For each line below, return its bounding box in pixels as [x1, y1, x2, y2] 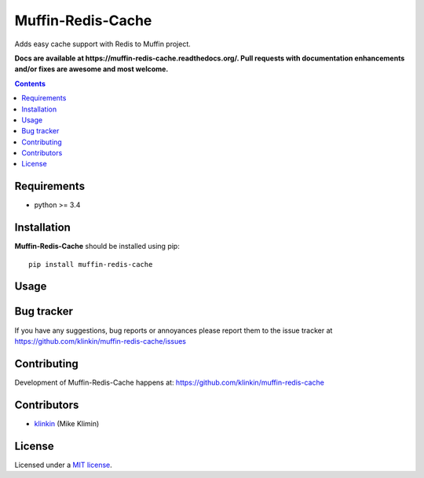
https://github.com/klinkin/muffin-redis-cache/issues [14, 336, 187, 345]
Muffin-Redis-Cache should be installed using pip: [14, 242, 180, 251]
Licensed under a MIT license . [14, 460, 113, 469]
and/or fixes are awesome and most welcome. [14, 64, 169, 74]
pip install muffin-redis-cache [28, 260, 153, 268]
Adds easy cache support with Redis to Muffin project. [14, 39, 192, 49]
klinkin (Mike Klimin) [34, 418, 100, 428]
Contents [14, 78, 46, 88]
